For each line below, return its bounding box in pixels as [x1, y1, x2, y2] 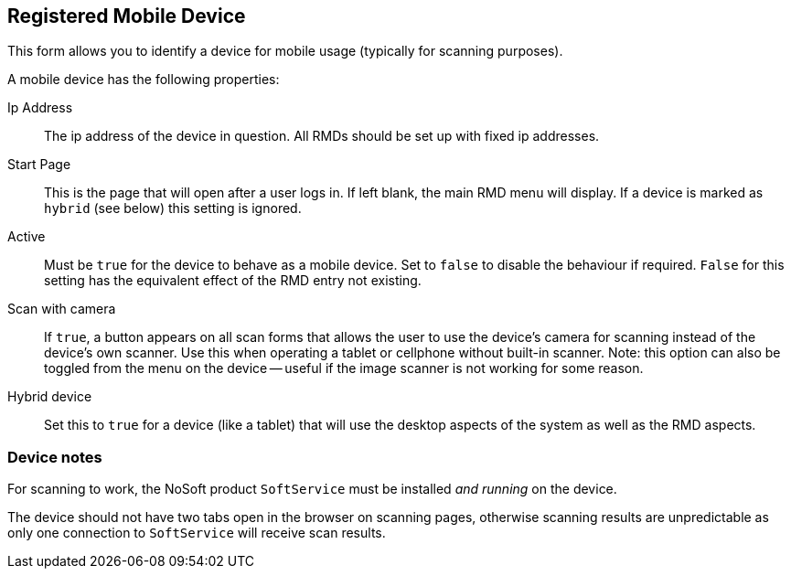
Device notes [7, 447, 102, 466]
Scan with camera [7, 301, 116, 317]
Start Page [7, 156, 71, 173]
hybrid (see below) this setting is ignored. [44, 200, 302, 217]
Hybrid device [7, 389, 92, 405]
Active [7, 229, 46, 245]
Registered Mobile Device [7, 5, 246, 27]
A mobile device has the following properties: [7, 71, 280, 88]
